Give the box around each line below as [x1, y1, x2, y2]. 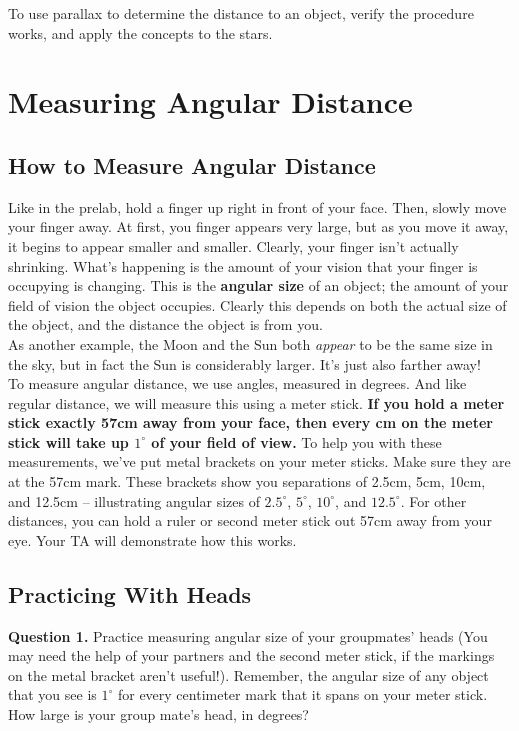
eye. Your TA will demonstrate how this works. [8, 529, 297, 550]
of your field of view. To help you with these [151, 431, 442, 452]
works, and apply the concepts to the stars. [8, 22, 273, 43]
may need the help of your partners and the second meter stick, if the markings [8, 645, 495, 666]
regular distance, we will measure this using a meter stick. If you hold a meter [8, 392, 505, 413]
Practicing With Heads [8, 578, 252, 609]
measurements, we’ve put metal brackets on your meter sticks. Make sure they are [8, 451, 511, 472]
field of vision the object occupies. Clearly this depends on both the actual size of [8, 294, 507, 315]
